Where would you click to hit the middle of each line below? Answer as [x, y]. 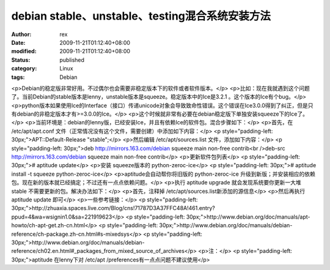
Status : [21, 60]
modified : [24, 51]
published [72, 60]
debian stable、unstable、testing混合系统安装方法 [141, 16]
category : [24, 69]
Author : [21, 34]
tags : [18, 77]
